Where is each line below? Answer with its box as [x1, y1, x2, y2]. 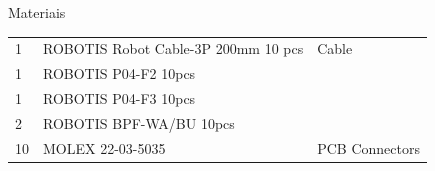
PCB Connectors [317, 137, 420, 158]
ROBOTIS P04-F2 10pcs [43, 63, 196, 84]
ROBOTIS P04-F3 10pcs [43, 88, 196, 109]
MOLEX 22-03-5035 [43, 137, 166, 158]
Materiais [8, 2, 66, 22]
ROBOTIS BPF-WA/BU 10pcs [43, 112, 235, 133]
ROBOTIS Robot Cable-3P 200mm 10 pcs [43, 38, 304, 59]
